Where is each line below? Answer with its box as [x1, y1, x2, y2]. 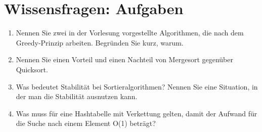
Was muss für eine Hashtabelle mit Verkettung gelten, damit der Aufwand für [16, 108, 257, 118]
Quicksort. [16, 64, 48, 74]
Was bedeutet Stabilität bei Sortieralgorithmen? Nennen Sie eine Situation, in [16, 81, 258, 92]
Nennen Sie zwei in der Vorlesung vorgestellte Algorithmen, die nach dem [16, 27, 244, 38]
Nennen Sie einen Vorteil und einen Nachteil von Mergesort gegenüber [16, 54, 233, 65]
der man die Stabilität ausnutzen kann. [16, 91, 138, 102]
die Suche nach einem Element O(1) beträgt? [16, 118, 156, 128]
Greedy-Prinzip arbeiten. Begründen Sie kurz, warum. [16, 37, 184, 48]
